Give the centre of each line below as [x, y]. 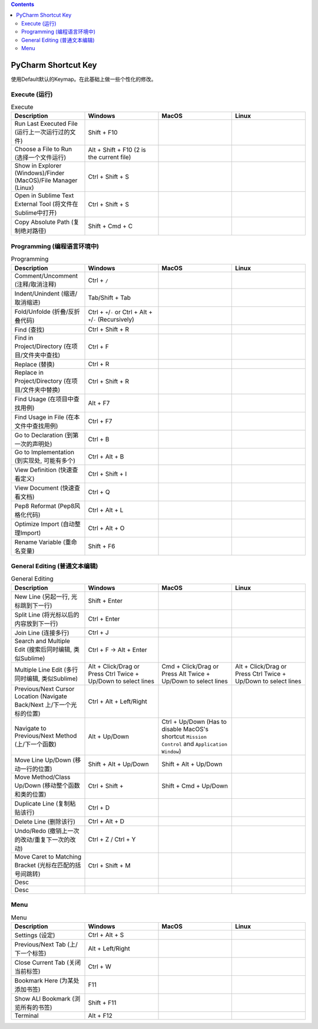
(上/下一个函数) [36, 744]
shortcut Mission [184, 736]
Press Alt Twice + [186, 674]
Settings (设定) [35, 935]
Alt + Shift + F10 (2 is [117, 150]
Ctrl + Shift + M [109, 866]
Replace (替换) [35, 364]
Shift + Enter [105, 601]
